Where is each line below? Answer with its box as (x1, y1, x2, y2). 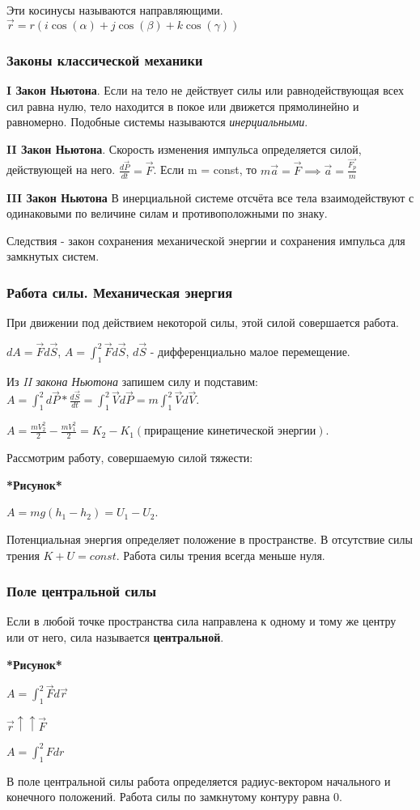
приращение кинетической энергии (144, 426, 316, 438)
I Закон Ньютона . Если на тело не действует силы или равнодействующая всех (6, 82, 405, 99)
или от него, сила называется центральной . (6, 629, 224, 646)
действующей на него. (6, 161, 116, 178)
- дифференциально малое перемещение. (150, 342, 350, 359)
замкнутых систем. (6, 248, 100, 265)
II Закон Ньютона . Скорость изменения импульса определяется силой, (6, 140, 362, 157)
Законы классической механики (6, 49, 203, 70)
